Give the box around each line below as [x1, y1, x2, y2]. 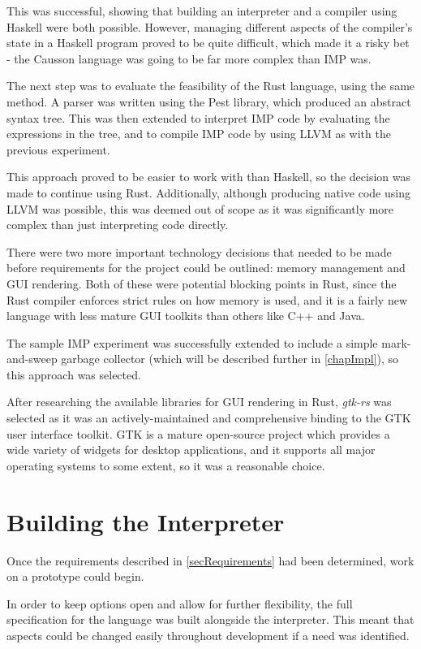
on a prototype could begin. [6, 568, 144, 585]
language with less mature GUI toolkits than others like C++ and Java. [6, 307, 365, 324]
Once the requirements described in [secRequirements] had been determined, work [6, 552, 415, 569]
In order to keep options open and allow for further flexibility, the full [6, 595, 353, 612]
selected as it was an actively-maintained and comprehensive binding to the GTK [6, 409, 411, 426]
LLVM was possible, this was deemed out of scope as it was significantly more [6, 200, 394, 217]
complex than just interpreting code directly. [6, 216, 229, 233]
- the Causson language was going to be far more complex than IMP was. [6, 50, 372, 67]
